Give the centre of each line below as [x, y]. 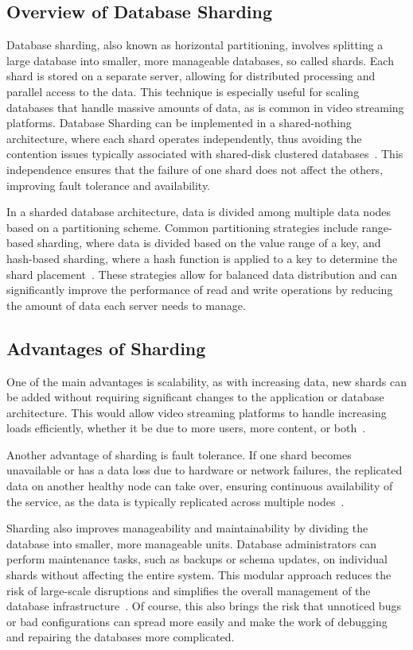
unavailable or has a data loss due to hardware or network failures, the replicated [205, 470]
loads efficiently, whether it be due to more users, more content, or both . [186, 428]
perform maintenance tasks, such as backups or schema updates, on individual [197, 559]
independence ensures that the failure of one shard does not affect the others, [195, 169]
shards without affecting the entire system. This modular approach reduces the [199, 575]
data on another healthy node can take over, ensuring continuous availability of [200, 486]
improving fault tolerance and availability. [109, 185]
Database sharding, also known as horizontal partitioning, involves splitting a [195, 45]
